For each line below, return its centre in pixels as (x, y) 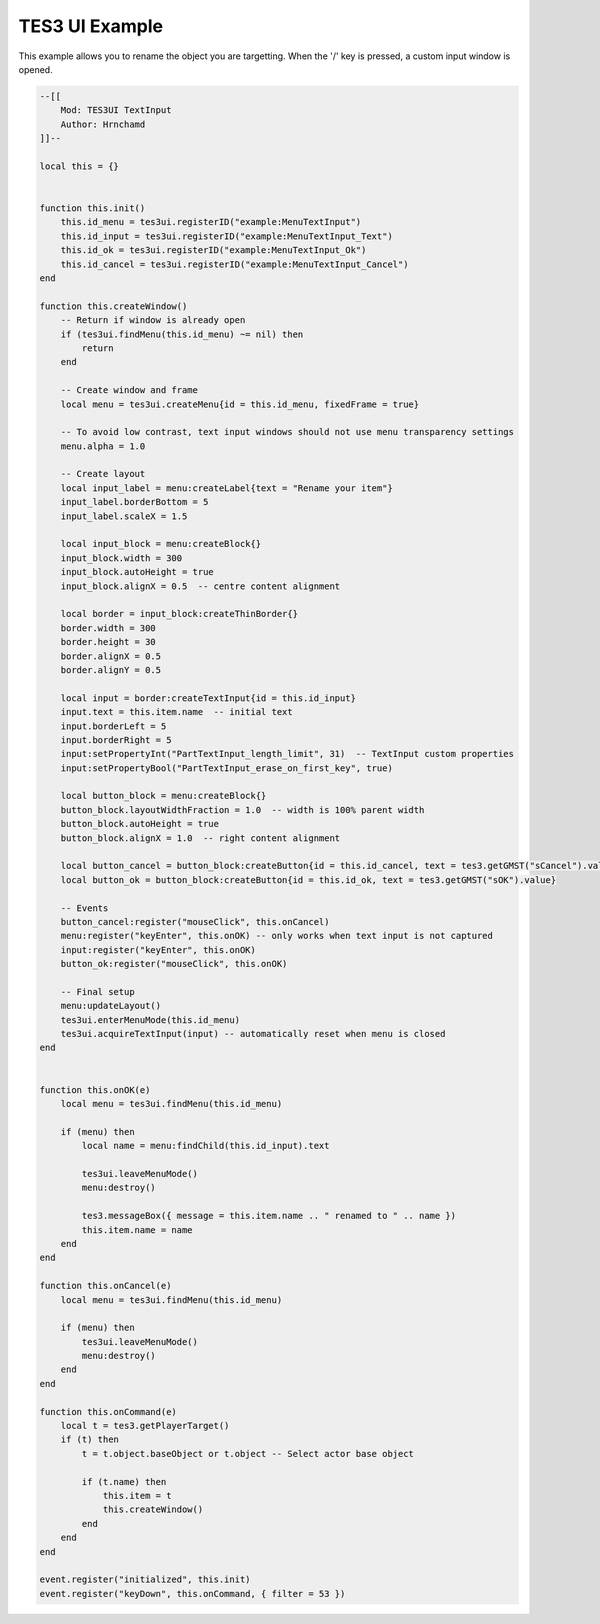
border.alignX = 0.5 (111, 656)
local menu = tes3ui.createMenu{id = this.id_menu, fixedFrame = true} (240, 404)
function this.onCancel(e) (105, 1286)
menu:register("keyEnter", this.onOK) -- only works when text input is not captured (277, 936)
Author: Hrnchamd (103, 124)
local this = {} (79, 166)
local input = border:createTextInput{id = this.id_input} (208, 698)
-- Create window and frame (129, 390)
